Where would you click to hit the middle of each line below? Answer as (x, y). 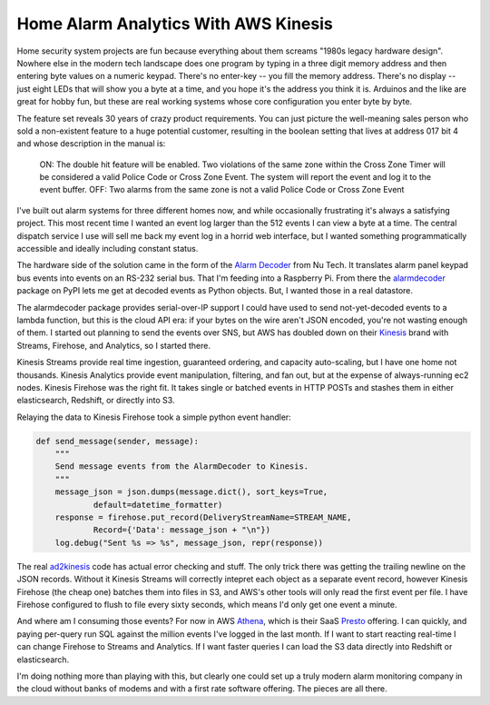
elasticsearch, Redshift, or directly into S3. (96, 401)
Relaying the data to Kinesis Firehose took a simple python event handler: (154, 417)
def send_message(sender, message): (118, 441)
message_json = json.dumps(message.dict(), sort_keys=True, (191, 492)
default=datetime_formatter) (158, 505)
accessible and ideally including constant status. (108, 249)
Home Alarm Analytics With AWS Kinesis (175, 24)
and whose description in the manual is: (91, 144)
